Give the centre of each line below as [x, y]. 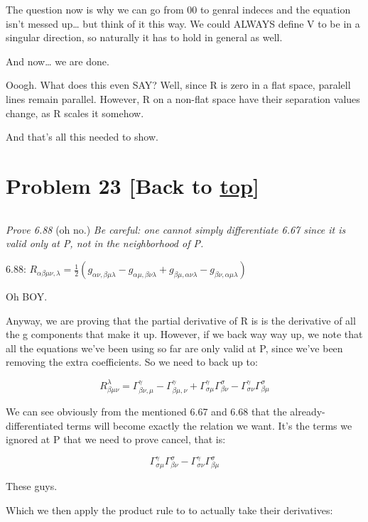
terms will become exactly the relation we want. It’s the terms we [209, 425]
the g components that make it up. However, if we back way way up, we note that [184, 334]
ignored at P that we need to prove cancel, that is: [116, 439]
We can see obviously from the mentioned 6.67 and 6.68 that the [146, 411]
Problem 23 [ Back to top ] [132, 185]
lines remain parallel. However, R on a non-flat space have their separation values [183, 98]
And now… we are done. [58, 61]
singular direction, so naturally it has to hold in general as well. [144, 37]
